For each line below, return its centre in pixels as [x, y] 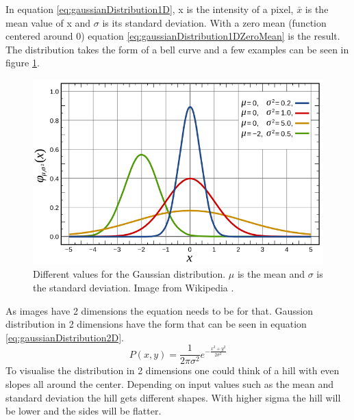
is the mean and [271, 274]
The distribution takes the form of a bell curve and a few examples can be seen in [177, 49]
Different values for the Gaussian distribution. [129, 274]
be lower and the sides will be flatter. [84, 411]
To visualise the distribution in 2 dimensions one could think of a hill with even [173, 370]
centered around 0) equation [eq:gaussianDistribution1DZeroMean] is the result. [173, 36]
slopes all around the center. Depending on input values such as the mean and [169, 383]
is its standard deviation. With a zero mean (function [214, 22]
